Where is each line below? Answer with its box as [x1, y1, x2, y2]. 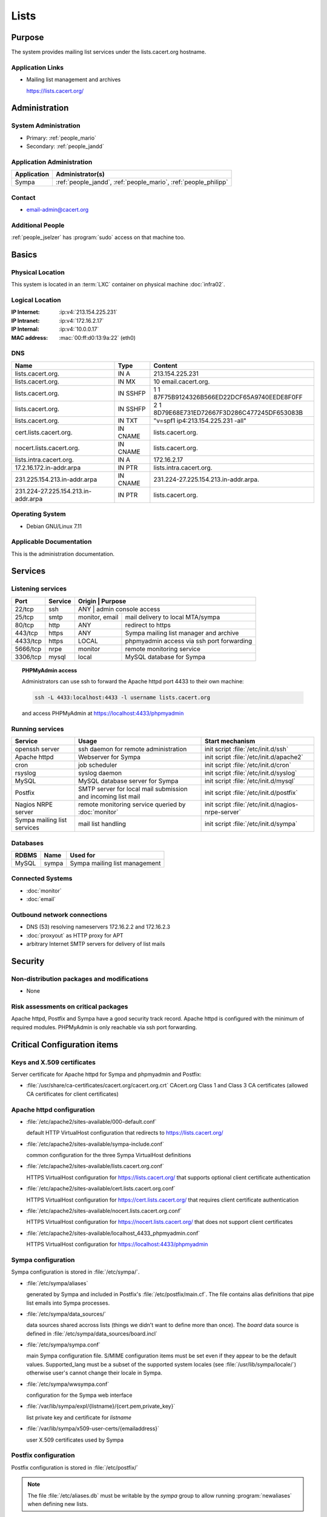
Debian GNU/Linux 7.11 [26, 522, 82, 530]
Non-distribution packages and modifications [11, 975, 148, 983]
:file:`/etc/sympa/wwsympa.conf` [26, 1380, 109, 1388]
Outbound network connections [11, 910, 108, 919]
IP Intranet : [11, 317, 40, 324]
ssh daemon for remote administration [78, 745, 187, 754]
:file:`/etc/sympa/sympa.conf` [26, 1341, 101, 1348]
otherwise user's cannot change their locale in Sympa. [26, 1369, 163, 1377]
